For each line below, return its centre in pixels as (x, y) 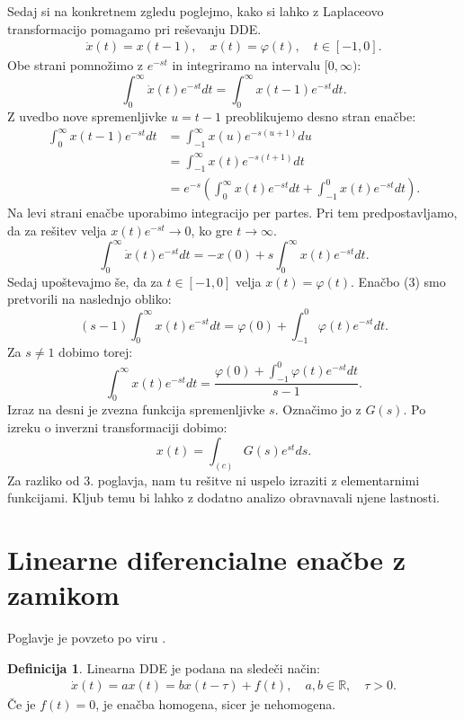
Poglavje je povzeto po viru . (87, 638)
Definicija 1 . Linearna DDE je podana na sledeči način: (164, 667)
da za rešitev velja (57, 230)
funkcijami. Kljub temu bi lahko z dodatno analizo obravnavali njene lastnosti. (223, 498)
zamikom (63, 595)
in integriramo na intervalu (246, 65)
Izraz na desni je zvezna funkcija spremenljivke (136, 409)
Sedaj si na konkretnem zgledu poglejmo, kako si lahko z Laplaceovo (196, 11)
